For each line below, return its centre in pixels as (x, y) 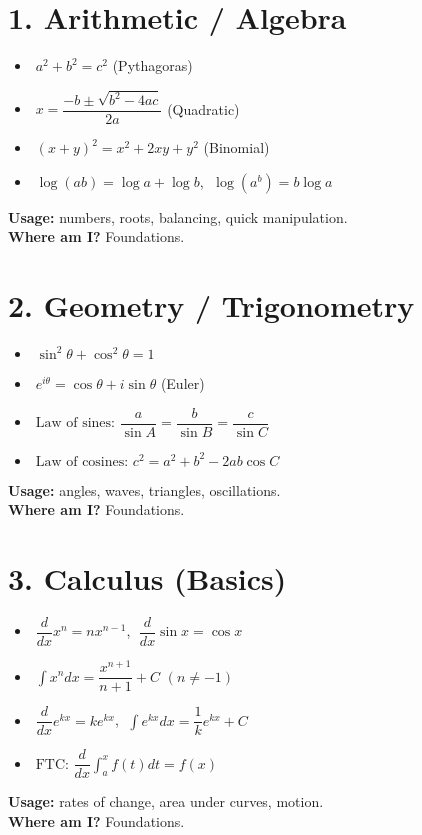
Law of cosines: (82, 461)
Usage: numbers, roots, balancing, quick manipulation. (178, 216)
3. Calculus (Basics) (147, 578)
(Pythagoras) (152, 65)
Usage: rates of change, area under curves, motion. (166, 801)
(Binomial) (236, 147)
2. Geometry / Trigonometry (211, 305)
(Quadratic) (203, 108)
